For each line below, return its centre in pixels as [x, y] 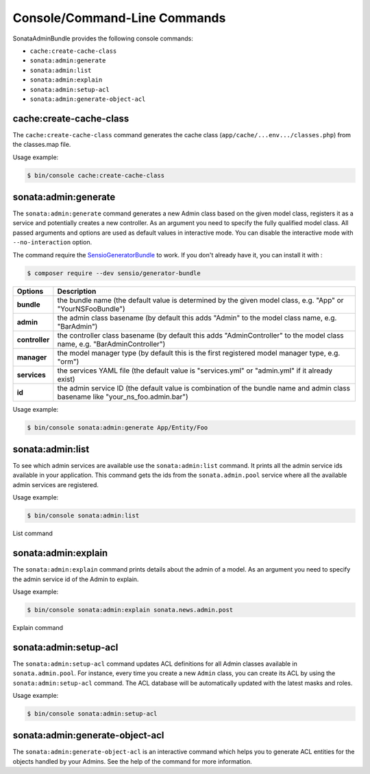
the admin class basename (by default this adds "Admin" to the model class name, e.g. [197, 318]
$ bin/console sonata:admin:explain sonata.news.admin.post [130, 610]
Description [77, 291]
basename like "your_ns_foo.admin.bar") [123, 397]
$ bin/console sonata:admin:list [83, 516]
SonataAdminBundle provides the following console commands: [103, 38]
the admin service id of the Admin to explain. [76, 579]
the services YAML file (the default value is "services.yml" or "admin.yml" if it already [195, 371]
